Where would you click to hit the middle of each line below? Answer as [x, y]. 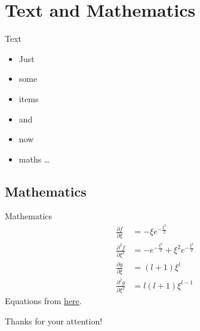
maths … [34, 159]
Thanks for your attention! [54, 321]
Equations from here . [43, 301]
